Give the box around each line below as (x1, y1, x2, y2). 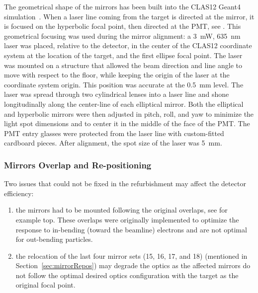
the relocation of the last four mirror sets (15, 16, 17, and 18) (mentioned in (15, 250, 248, 261)
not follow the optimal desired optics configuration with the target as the (15, 270, 239, 280)
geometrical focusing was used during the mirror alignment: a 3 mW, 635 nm (4, 30, 241, 41)
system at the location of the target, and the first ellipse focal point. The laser (4, 50, 243, 60)
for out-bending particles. (15, 234, 93, 244)
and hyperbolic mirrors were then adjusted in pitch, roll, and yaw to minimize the (4, 108, 254, 119)
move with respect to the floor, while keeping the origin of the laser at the (4, 70, 230, 80)
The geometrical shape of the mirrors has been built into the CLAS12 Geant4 (4, 1, 241, 11)
